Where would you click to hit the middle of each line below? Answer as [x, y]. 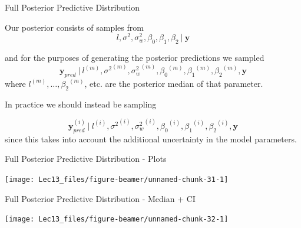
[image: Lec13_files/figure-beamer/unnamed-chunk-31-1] [117, 179]
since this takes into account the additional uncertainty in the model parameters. [151, 139]
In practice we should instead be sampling [81, 104]
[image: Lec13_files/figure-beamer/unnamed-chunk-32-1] [117, 219]
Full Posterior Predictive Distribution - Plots [86, 159]
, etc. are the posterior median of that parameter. [174, 83]
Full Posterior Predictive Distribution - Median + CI [100, 198]
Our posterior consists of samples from [74, 27]
